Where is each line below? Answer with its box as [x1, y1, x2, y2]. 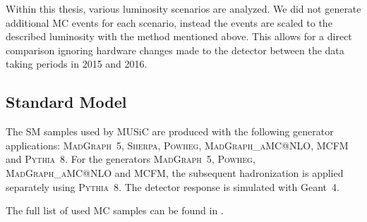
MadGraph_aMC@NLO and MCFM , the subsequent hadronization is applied [6, 165, 344, 180]
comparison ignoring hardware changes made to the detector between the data [6, 42, 344, 57]
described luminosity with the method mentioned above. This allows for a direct [6, 29, 352, 44]
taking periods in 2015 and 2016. [6, 56, 148, 71]
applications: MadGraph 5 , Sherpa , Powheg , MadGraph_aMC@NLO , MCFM [6, 137, 349, 152]
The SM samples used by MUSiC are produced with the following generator [6, 124, 334, 139]
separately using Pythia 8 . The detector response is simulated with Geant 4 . [6, 179, 339, 194]
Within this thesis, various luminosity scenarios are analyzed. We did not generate [6, 1, 361, 16]
